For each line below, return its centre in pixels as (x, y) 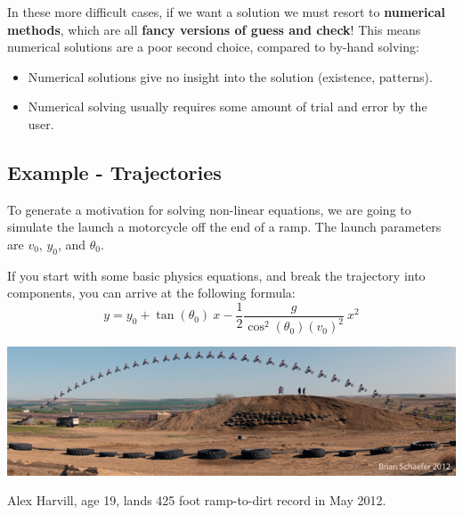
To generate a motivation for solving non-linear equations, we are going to (209, 209)
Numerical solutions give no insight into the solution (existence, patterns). (230, 76)
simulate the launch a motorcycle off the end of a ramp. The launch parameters (224, 227)
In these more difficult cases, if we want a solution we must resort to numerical (227, 12)
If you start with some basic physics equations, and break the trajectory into (216, 275)
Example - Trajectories (114, 172)
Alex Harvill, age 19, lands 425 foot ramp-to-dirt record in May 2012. (197, 500)
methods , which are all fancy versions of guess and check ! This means (214, 29)
